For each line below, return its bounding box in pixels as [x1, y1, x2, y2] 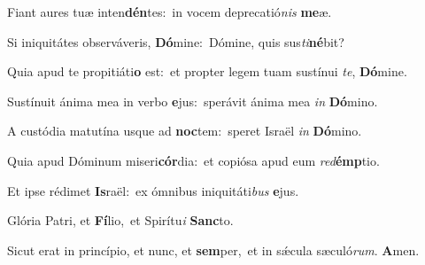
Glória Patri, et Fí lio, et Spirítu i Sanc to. [7, 211, 234, 230]
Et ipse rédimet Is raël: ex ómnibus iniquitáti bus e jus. [7, 181, 299, 199]
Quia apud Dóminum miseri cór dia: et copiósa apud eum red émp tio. [7, 151, 380, 169]
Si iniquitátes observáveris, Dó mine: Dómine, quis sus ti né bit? [7, 32, 344, 51]
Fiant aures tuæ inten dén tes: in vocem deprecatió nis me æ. [7, 3, 332, 20]
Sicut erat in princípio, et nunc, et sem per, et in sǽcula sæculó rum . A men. [7, 240, 420, 259]
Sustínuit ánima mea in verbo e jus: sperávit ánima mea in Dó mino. [7, 91, 378, 110]
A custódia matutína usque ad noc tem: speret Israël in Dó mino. [7, 121, 362, 140]
